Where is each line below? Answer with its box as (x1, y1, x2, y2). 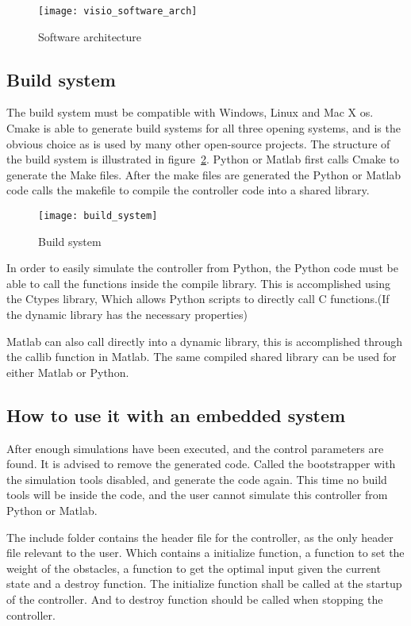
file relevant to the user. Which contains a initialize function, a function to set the (6, 544, 405, 561)
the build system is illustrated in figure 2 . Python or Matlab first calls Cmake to (6, 151, 400, 167)
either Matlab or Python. (6, 363, 129, 380)
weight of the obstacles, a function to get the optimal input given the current (6, 559, 381, 576)
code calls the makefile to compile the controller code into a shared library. (6, 182, 370, 198)
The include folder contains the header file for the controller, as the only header (6, 528, 394, 545)
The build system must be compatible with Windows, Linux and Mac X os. (6, 104, 374, 121)
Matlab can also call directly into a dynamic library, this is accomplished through (6, 332, 403, 349)
